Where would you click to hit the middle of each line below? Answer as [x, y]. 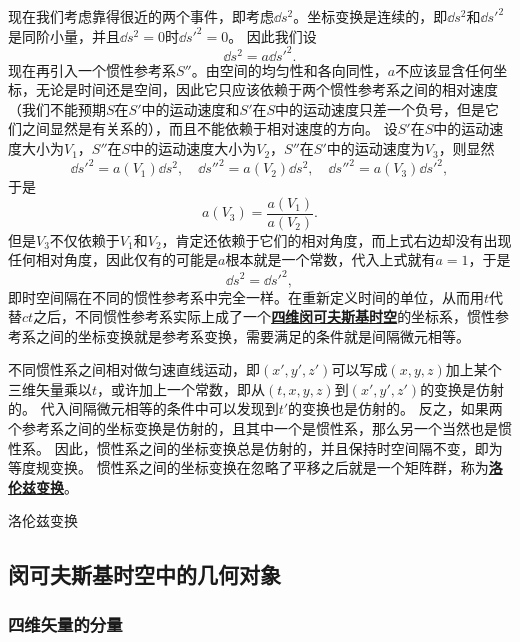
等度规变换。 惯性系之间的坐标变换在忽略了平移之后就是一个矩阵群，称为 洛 [255, 467]
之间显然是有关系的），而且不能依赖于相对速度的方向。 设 [209, 128]
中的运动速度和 [190, 108]
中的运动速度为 [375, 148]
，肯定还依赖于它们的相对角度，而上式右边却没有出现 [336, 239]
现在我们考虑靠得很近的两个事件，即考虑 [141, 16]
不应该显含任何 [444, 69]
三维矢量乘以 [50, 388]
